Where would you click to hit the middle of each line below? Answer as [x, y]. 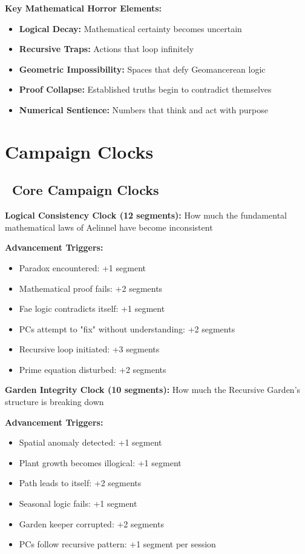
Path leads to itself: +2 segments [80, 483]
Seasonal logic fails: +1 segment [78, 503]
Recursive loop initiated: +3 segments [89, 349]
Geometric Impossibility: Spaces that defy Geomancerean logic [142, 69]
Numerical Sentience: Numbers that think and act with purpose [143, 109]
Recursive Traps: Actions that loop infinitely [107, 49]
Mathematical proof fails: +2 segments [91, 288]
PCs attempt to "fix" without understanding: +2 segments [127, 328]
